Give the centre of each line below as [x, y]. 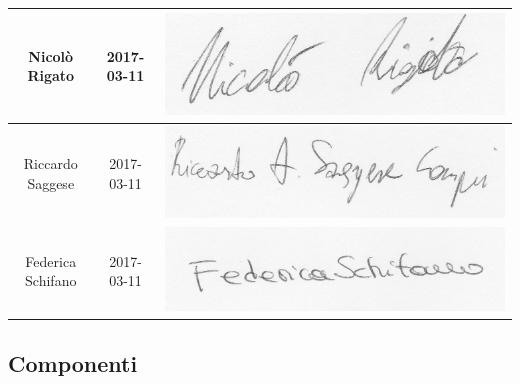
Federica [51, 260]
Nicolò [51, 55]
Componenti [73, 363]
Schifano [51, 280]
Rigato [51, 75]
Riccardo [50, 163]
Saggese [51, 183]
